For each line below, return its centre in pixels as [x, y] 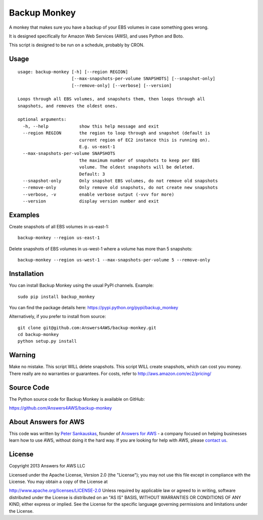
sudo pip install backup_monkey [56, 297]
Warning [22, 355]
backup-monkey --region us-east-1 [59, 238]
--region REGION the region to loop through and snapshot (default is [116, 133]
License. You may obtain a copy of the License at [58, 482]
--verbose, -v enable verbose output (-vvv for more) [99, 194]
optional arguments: [42, 120]
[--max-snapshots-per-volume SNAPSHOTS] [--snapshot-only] [143, 79]
